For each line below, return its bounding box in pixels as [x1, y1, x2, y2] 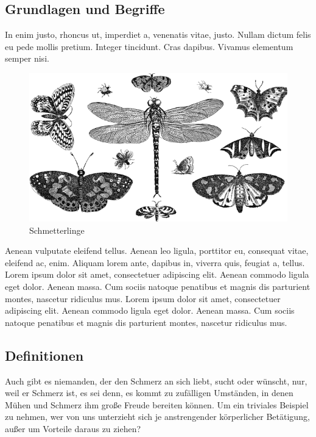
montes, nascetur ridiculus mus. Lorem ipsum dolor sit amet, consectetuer [5, 292, 281, 305]
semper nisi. [5, 52, 49, 65]
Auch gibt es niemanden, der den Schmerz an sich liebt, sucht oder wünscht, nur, [5, 374, 307, 387]
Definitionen [5, 345, 84, 364]
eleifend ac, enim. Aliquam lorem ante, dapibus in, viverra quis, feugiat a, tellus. [5, 256, 305, 269]
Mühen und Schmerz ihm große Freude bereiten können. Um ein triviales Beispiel [5, 398, 309, 411]
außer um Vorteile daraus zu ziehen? [5, 422, 141, 435]
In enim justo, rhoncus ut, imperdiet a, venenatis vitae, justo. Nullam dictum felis [5, 28, 311, 41]
